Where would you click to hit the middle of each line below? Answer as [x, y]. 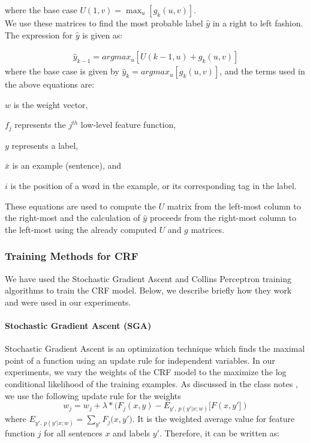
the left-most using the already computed [81, 229]
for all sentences [73, 433]
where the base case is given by [62, 71]
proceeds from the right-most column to [223, 218]
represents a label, [45, 145]
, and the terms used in [262, 71]
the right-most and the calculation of [73, 218]
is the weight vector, [51, 104]
